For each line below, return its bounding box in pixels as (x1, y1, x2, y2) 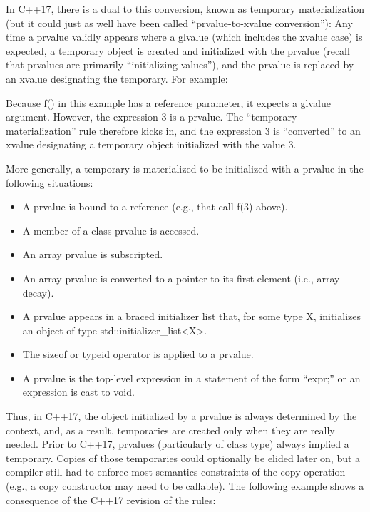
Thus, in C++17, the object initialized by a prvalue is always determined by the (6, 409, 357, 424)
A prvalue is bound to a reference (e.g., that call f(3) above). (22, 199, 288, 214)
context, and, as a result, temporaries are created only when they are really (6, 422, 335, 437)
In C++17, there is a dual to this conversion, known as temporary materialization (6, 1, 364, 16)
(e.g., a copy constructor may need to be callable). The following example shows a (6, 478, 364, 493)
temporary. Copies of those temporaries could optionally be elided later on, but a (6, 450, 361, 465)
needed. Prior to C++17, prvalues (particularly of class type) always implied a (6, 436, 349, 451)
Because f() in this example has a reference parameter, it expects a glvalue (6, 95, 331, 110)
